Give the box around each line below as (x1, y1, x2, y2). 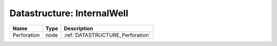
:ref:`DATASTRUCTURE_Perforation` (64, 31, 151, 38)
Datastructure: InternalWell (9, 8, 128, 19)
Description (64, 25, 93, 32)
